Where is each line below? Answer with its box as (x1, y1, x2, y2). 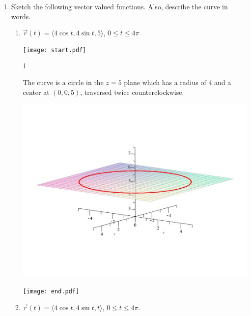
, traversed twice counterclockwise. (80, 86, 184, 97)
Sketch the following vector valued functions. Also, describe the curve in (11, 1, 228, 11)
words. (11, 11, 31, 21)
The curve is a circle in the (23, 77, 104, 87)
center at (23, 86, 50, 97)
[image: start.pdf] (23, 46, 86, 54)
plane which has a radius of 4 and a (124, 77, 231, 87)
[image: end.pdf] (23, 288, 80, 295)
